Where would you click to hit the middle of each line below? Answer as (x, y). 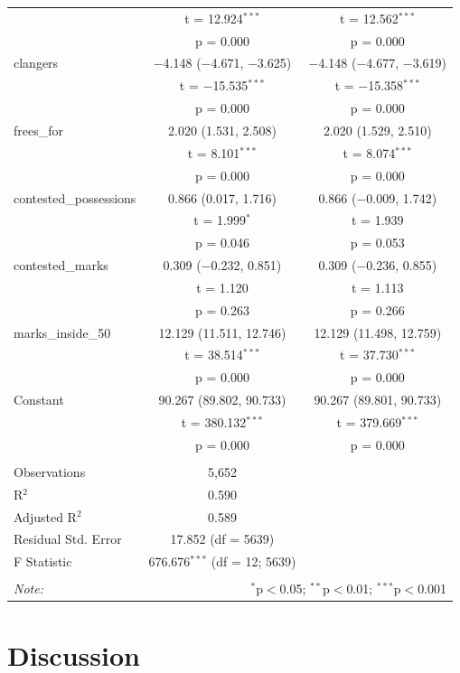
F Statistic (43, 561)
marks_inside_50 (62, 332)
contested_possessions (75, 197)
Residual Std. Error (68, 539)
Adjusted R (45, 516)
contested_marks (61, 265)
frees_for (38, 130)
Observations (50, 471)
